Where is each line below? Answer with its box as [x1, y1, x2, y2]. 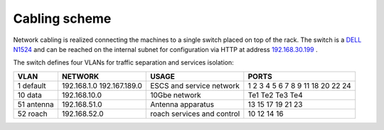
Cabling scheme [13, 11, 112, 26]
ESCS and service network [150, 80, 240, 90]
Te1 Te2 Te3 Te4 [247, 90, 304, 99]
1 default [17, 80, 46, 90]
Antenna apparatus [150, 99, 215, 109]
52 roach [17, 109, 48, 119]
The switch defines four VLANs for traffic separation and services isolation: [13, 58, 234, 67]
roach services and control [150, 109, 240, 119]
